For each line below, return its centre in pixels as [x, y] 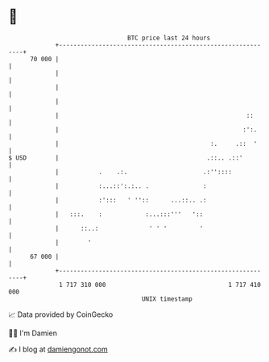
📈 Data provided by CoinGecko [61, 314]
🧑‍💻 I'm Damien [33, 333]
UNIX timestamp [167, 299]
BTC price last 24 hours [169, 38]
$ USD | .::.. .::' [126, 158]
